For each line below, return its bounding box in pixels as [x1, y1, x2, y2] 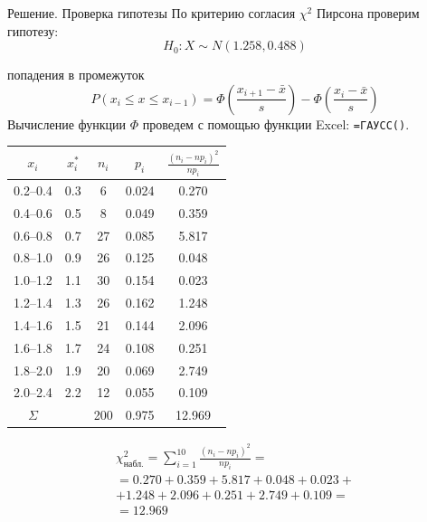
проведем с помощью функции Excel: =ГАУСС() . [142, 114, 410, 133]
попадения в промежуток [7, 65, 145, 84]
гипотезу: [7, 21, 59, 40]
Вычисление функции [7, 114, 127, 133]
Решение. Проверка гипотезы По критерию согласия [7, 4, 296, 22]
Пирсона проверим [316, 4, 420, 22]
